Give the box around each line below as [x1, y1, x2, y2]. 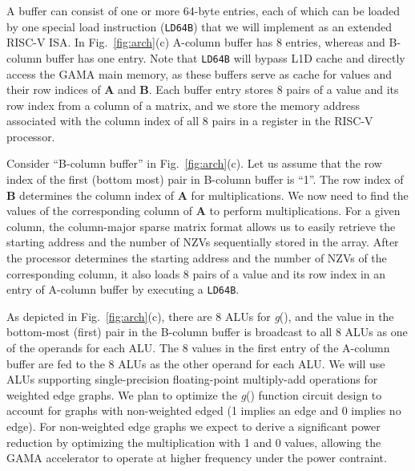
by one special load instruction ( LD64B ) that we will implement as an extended [6, 18, 392, 35]
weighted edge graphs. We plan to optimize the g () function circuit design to [6, 386, 382, 403]
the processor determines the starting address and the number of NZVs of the [6, 250, 387, 266]
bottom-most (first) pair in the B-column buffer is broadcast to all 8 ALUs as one [6, 323, 408, 340]
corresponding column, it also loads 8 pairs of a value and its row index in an [6, 265, 386, 282]
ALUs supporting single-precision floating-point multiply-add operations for [6, 371, 378, 388]
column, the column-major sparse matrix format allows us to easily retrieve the [6, 217, 396, 234]
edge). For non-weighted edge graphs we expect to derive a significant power [6, 418, 381, 435]
